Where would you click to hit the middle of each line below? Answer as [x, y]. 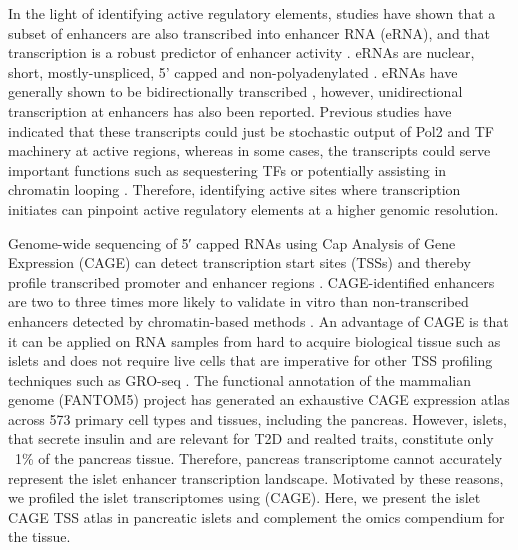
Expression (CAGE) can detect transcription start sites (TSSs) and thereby [239, 262]
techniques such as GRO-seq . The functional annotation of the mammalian [239, 379]
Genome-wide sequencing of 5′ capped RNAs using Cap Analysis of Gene [232, 242]
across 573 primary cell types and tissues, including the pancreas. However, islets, [258, 418]
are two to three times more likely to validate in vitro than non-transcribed [238, 301]
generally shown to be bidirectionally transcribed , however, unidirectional [235, 91]
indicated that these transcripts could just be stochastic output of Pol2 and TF [251, 130]
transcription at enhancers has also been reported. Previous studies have [230, 110]
